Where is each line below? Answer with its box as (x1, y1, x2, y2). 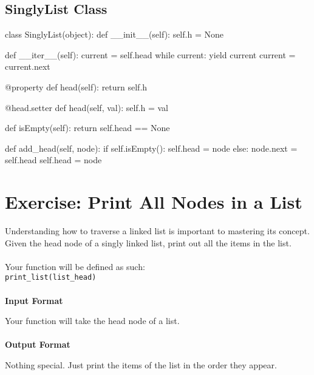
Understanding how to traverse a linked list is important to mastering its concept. (5, 225, 310, 237)
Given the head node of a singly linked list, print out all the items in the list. (5, 236, 292, 249)
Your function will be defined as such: (5, 260, 145, 272)
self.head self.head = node (5, 154, 102, 166)
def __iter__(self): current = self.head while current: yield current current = (5, 48, 296, 61)
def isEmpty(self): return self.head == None (5, 121, 170, 134)
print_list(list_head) (5, 273, 97, 282)
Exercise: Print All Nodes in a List (5, 189, 302, 214)
